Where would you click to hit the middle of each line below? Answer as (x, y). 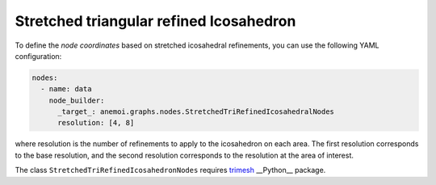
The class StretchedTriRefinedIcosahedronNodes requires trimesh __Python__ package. (170, 170)
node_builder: (77, 100)
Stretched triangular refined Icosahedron (155, 21)
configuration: (38, 56)
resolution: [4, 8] (96, 123)
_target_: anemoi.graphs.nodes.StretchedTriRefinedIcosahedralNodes (196, 112)
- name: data (66, 89)
